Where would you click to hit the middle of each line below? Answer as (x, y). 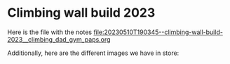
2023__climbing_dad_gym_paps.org (59, 39)
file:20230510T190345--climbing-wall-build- (158, 32)
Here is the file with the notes (50, 32)
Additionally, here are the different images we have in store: (93, 53)
